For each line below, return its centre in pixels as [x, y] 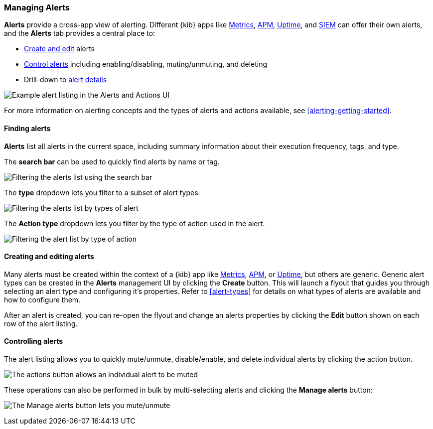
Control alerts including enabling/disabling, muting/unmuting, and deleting [146, 64]
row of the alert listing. [41, 323]
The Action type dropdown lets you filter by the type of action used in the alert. [135, 223]
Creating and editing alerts [49, 257]
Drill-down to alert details [66, 80]
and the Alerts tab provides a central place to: [80, 33]
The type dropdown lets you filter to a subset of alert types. [102, 192]
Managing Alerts [37, 7]
